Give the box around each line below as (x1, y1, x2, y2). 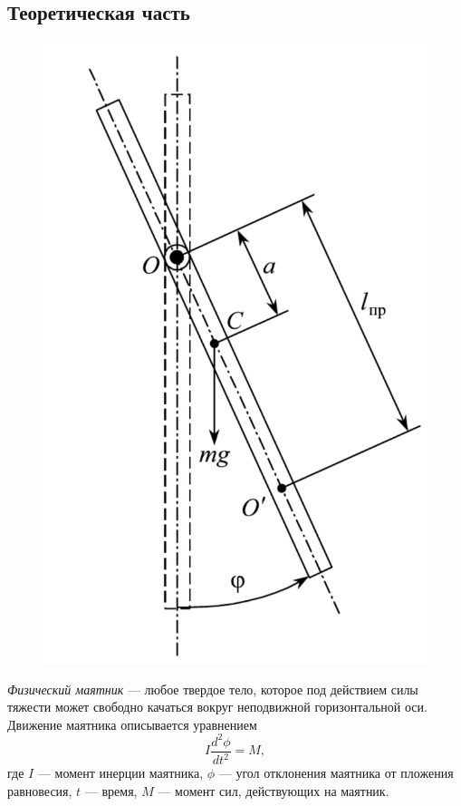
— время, (84, 781, 138, 800)
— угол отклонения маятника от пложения (218, 763, 454, 782)
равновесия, (7, 781, 72, 800)
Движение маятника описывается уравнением (7, 714, 257, 733)
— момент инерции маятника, (37, 763, 204, 782)
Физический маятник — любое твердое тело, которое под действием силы (7, 679, 418, 698)
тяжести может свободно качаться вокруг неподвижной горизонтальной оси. (7, 697, 427, 716)
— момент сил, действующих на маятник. (158, 781, 389, 800)
